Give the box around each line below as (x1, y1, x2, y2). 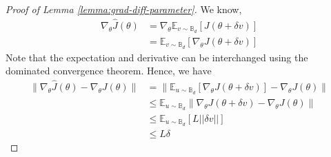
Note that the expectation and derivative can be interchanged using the (6, 50, 308, 64)
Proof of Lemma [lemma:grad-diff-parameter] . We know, (6, 2, 242, 16)
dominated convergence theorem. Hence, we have (6, 63, 212, 78)
